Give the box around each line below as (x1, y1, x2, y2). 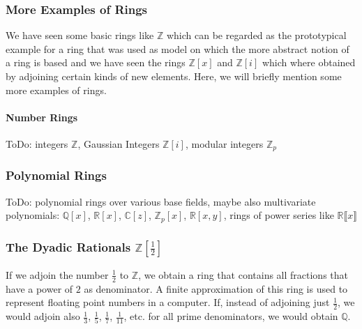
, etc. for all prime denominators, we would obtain (123, 309, 338, 323)
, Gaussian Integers (77, 136, 160, 151)
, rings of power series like (223, 208, 334, 222)
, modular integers (185, 136, 264, 151)
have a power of (6, 281, 73, 296)
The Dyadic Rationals (6, 238, 131, 255)
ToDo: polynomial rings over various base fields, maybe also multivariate (6, 194, 316, 208)
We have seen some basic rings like (6, 28, 154, 43)
